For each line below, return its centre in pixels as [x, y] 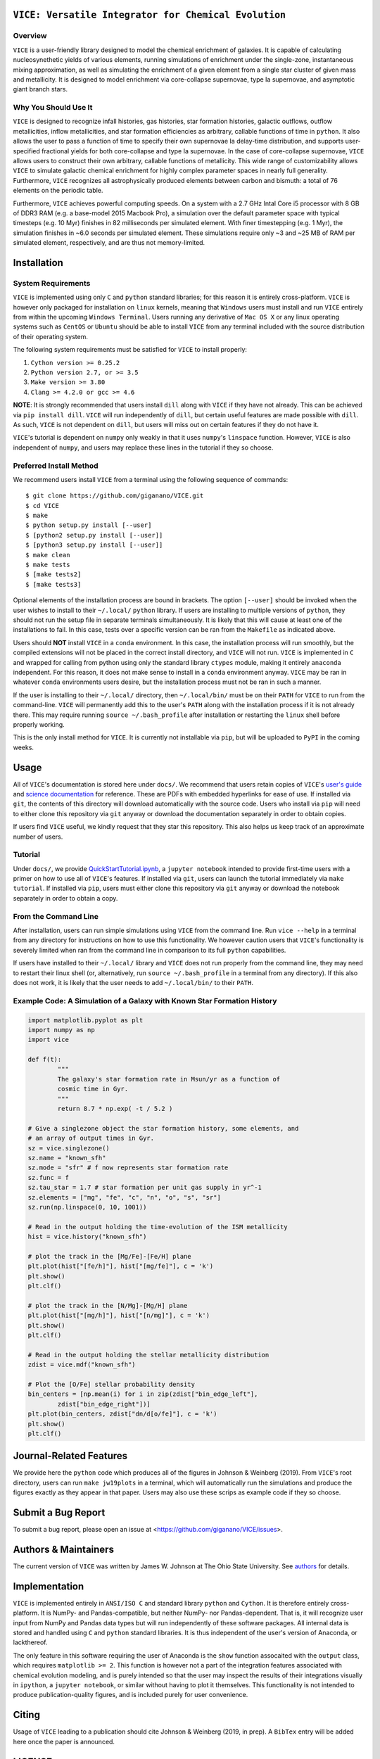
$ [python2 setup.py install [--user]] [94, 535]
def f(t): [45, 1060]
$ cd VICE [42, 506]
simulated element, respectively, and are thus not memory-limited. [109, 243]
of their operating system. [50, 336]
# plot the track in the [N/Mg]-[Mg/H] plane [108, 1306]
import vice [49, 1040]
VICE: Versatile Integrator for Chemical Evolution [150, 15]
